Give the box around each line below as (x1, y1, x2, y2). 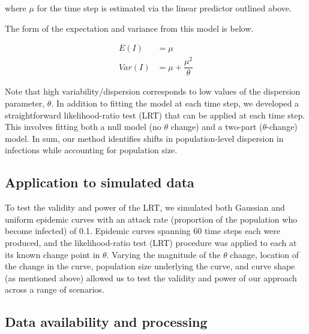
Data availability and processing (5, 312, 208, 331)
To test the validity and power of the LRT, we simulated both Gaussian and (5, 201, 285, 214)
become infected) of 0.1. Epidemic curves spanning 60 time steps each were (5, 224, 281, 237)
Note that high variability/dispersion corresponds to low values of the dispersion (5, 85, 301, 98)
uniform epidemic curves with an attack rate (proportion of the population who (5, 212, 298, 225)
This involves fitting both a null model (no (5, 120, 161, 133)
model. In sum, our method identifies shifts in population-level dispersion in (5, 132, 284, 144)
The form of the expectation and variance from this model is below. (5, 22, 254, 34)
